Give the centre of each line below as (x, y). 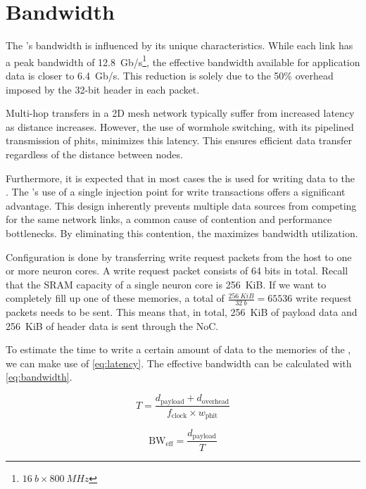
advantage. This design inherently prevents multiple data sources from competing (181, 205)
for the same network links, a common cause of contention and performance (169, 219)
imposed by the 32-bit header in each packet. (103, 89)
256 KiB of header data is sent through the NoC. (112, 325)
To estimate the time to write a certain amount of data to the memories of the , (178, 349)
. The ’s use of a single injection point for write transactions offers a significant (176, 192)
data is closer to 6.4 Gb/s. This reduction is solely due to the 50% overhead (170, 75)
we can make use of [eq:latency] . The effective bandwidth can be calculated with (179, 363)
